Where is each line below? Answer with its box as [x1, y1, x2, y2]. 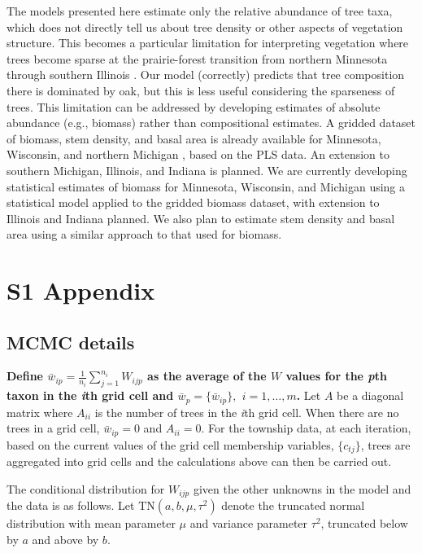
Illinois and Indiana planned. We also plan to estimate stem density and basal [7, 209, 395, 226]
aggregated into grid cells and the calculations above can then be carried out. [7, 453, 392, 470]
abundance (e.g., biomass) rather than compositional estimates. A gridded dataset [7, 114, 416, 131]
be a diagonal [337, 387, 404, 404]
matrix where [7, 403, 73, 420]
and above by [32, 530, 99, 547]
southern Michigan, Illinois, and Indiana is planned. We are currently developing [7, 161, 407, 178]
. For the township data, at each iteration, [201, 419, 411, 437]
